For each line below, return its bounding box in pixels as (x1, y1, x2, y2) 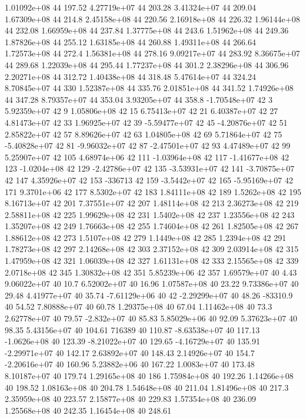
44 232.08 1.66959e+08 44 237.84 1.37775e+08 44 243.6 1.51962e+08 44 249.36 (5, 24, 289, 36)
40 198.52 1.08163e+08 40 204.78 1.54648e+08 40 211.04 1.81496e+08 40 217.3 (5, 381, 289, 393)
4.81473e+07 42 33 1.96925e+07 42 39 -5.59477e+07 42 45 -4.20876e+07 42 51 (5, 116, 288, 128)
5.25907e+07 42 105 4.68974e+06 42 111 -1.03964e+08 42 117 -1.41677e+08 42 (5, 150, 289, 163)
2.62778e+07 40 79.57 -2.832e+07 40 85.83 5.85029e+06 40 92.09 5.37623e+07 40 (5, 312, 297, 324)
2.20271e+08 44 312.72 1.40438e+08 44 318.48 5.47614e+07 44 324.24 (5, 70, 256, 82)
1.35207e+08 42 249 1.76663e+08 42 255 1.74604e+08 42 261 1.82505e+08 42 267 (5, 220, 299, 232)
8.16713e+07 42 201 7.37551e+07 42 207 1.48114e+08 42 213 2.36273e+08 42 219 (5, 197, 299, 209)
